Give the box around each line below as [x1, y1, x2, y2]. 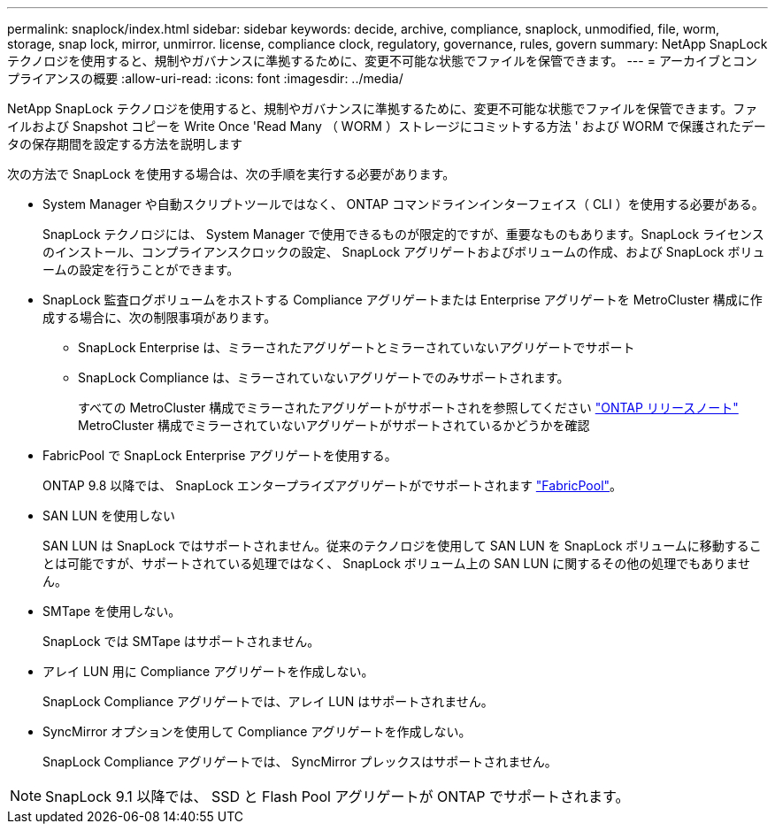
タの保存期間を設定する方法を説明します [7, 136, 242, 151]
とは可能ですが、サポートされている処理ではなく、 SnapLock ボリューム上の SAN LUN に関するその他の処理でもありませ [42, 556, 750, 571]
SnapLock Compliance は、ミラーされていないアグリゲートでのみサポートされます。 [78, 370, 570, 385]
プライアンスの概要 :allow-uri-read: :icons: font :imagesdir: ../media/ [7, 71, 403, 86]
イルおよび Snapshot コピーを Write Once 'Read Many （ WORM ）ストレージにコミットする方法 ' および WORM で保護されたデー [7, 119, 766, 134]
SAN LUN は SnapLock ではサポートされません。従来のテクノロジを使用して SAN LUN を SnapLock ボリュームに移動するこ [42, 538, 762, 553]
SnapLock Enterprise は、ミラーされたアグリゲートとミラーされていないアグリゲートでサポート [78, 340, 635, 355]
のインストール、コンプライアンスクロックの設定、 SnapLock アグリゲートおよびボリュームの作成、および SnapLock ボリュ [42, 244, 765, 259]
